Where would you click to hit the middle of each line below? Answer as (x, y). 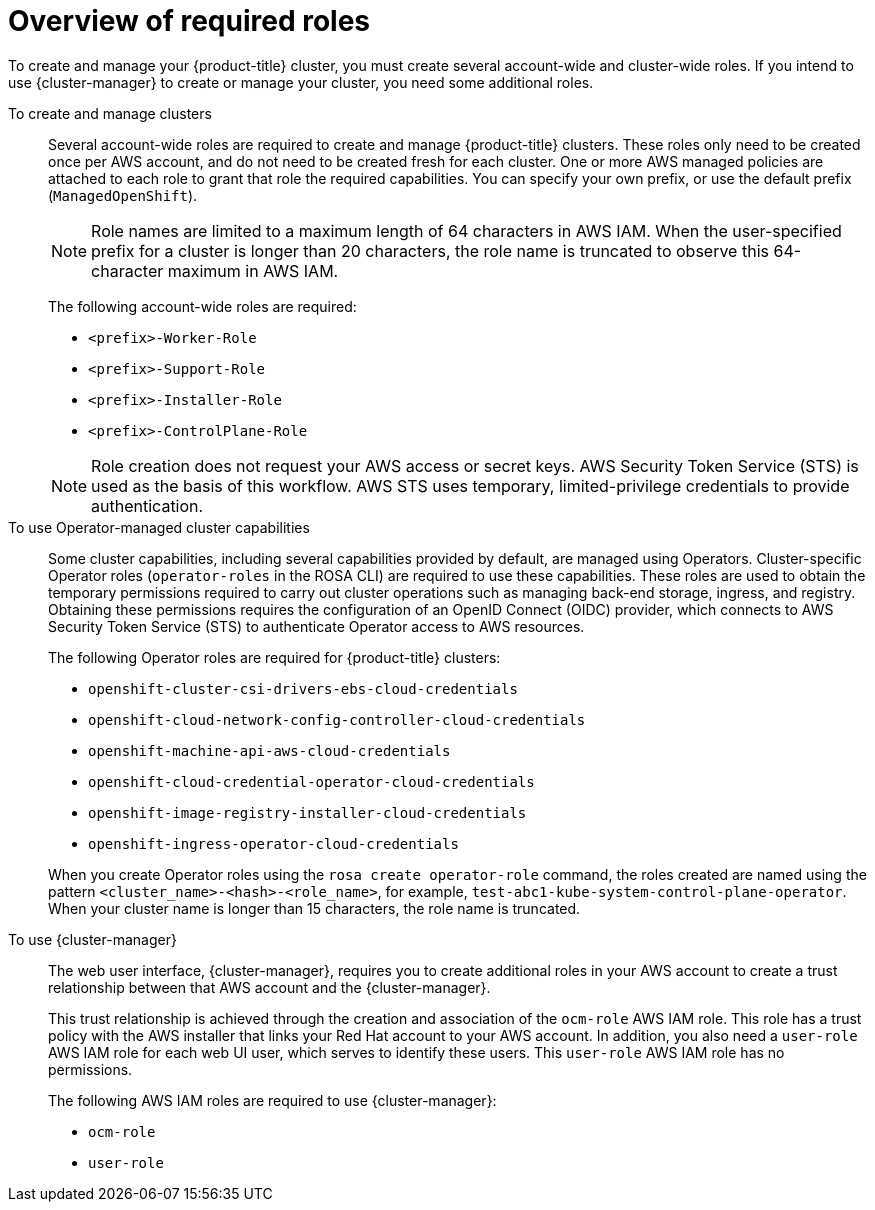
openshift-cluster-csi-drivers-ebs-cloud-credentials (303, 688)
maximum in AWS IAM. (253, 270)
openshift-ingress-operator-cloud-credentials (273, 843)
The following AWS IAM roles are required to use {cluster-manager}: (272, 1100)
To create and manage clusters (110, 113)
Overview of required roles (189, 21)
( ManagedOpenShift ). (123, 195)
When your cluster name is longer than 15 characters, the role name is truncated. (314, 908)
